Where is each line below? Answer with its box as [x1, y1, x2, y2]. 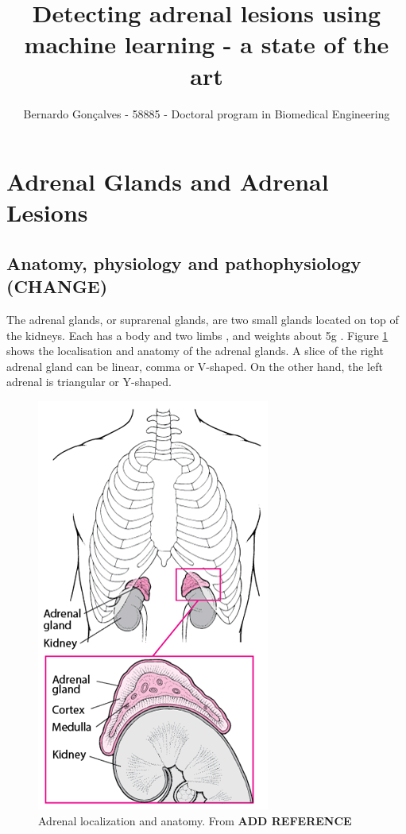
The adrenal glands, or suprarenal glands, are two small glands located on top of [6, 311, 399, 328]
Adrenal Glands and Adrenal [6, 165, 329, 198]
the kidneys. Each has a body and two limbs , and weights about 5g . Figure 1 [6, 326, 389, 343]
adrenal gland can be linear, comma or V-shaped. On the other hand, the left [6, 357, 383, 374]
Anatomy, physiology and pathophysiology [6, 250, 362, 275]
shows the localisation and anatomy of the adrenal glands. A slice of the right [6, 342, 384, 359]
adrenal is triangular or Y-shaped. [6, 373, 172, 390]
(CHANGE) [6, 274, 108, 299]
